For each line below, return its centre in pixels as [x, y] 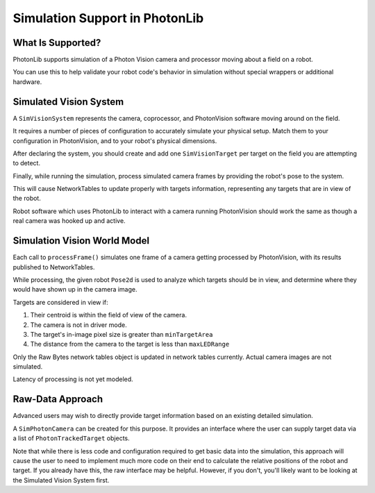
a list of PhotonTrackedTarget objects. [71, 438]
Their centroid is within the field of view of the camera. [109, 315]
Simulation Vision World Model [81, 241]
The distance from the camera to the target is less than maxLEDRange [130, 344]
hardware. [27, 82]
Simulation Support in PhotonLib [108, 18]
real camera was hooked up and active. [69, 221]
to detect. [27, 163]
